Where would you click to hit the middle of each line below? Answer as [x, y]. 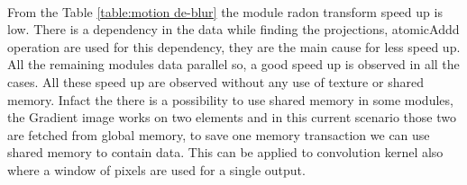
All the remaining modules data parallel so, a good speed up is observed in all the [233, 64]
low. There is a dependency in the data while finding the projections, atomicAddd [233, 29]
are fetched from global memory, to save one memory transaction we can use [219, 134]
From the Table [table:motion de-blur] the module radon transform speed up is [225, 11]
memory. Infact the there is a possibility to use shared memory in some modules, [230, 99]
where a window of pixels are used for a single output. [156, 169]
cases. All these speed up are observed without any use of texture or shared [215, 81]
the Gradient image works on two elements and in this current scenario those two [232, 117]
